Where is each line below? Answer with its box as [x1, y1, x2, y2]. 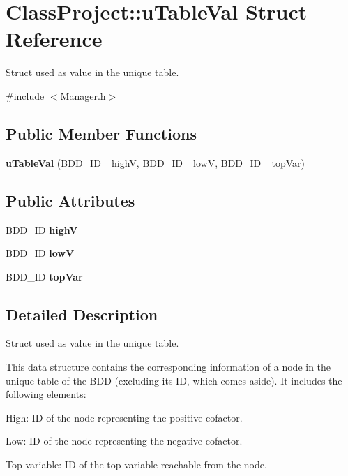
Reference [6, 24, 103, 53]
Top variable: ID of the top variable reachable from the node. [6, 457, 267, 472]
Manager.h [60, 88, 106, 103]
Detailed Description [6, 303, 158, 325]
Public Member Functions [6, 122, 197, 144]
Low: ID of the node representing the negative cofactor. [6, 433, 243, 448]
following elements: [6, 387, 86, 401]
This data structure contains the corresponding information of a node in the [6, 359, 331, 374]
